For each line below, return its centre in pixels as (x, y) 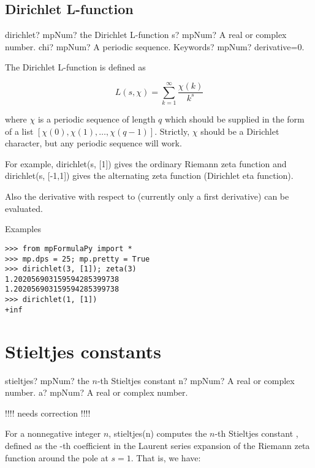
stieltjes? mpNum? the (47, 380)
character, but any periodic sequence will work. (93, 143)
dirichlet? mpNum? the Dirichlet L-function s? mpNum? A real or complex (146, 35)
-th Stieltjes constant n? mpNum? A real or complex (196, 380)
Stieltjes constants (83, 351)
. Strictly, (172, 131)
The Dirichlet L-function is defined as (75, 67)
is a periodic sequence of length (97, 119)
